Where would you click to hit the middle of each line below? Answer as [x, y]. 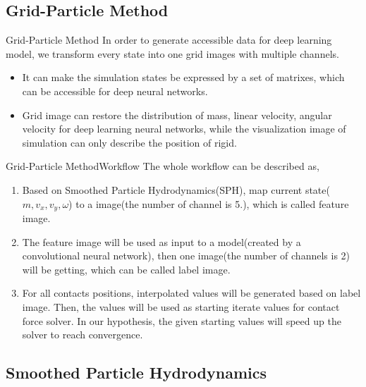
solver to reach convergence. [83, 334]
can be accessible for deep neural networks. [115, 91]
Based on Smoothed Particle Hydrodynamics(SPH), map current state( [176, 189]
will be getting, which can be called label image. [126, 269]
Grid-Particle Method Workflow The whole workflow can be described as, [163, 166]
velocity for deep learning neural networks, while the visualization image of [184, 129]
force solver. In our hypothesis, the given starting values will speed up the [182, 320]
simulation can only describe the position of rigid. [129, 142]
